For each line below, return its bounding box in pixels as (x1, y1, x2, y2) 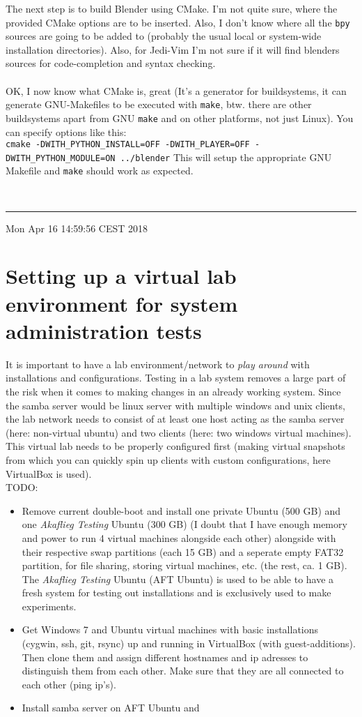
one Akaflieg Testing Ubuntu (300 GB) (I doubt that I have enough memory (22, 517, 347, 531)
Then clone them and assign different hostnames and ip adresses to (22, 649, 308, 664)
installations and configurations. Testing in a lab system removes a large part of (6, 370, 346, 385)
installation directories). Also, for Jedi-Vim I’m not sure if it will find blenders (6, 42, 340, 56)
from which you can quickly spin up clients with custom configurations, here (6, 452, 331, 467)
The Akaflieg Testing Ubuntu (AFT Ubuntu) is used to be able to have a (22, 571, 334, 586)
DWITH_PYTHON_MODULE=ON (6, 153, 116, 163)
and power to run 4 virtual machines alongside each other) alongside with (22, 530, 336, 545)
